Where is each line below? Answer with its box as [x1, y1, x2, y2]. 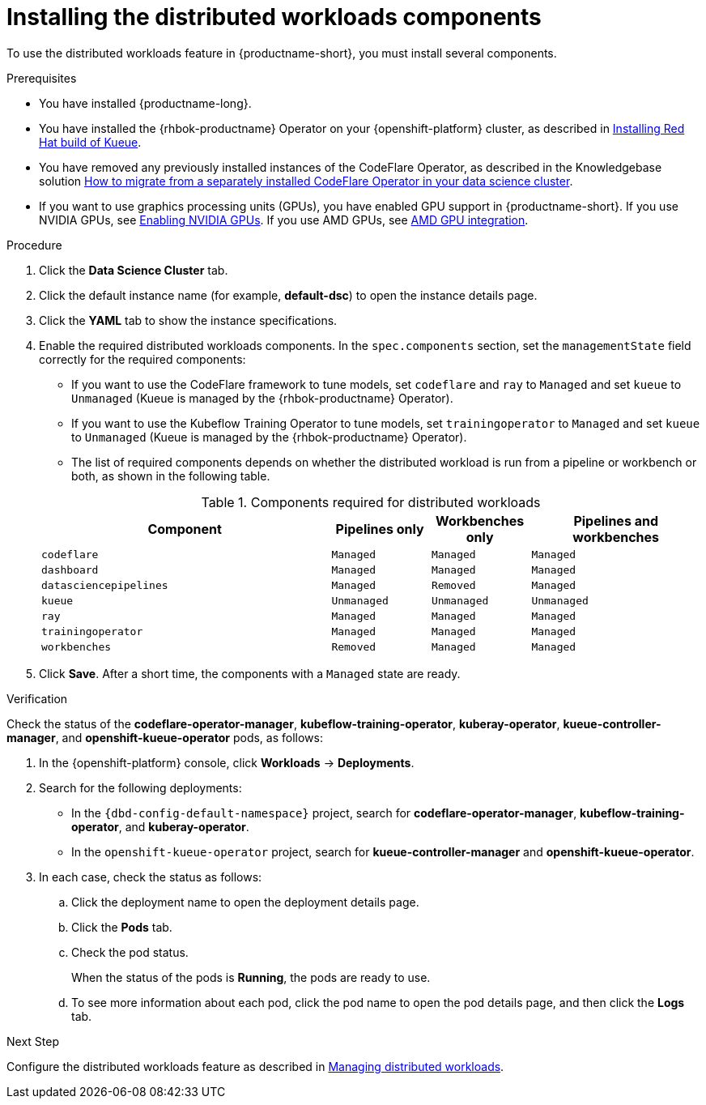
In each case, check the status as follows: [39, 869, 262, 884]
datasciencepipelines [41, 578, 168, 591]
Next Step [6, 1034, 59, 1048]
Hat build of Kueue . [39, 134, 142, 149]
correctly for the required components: [39, 352, 246, 366]
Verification [6, 691, 68, 706]
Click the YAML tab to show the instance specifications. [39, 313, 338, 327]
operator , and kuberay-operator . [71, 819, 249, 834]
